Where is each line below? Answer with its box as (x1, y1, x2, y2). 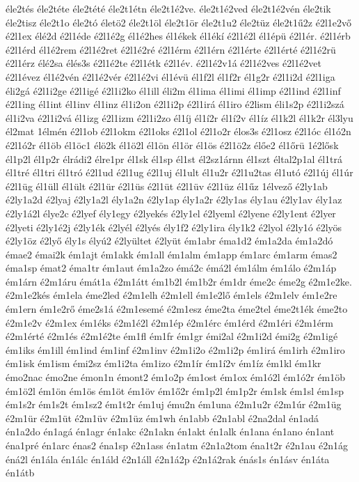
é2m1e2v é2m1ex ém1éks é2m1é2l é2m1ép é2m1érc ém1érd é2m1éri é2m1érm (6, 315, 334, 329)
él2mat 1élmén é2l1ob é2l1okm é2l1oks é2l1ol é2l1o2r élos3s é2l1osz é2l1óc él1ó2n (6, 124, 351, 139)
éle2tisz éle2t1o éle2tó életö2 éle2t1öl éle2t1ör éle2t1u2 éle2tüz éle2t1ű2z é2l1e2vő (6, 15, 351, 29)
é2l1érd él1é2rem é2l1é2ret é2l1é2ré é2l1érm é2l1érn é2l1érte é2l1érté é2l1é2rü (6, 42, 336, 56)
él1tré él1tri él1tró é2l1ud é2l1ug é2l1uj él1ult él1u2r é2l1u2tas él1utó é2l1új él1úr (6, 165, 353, 180)
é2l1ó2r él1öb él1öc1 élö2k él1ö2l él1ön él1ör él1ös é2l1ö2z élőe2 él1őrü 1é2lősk (6, 137, 339, 152)
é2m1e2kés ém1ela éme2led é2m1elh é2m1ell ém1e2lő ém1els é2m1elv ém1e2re (6, 288, 337, 302)
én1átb (6, 465, 35, 480)
